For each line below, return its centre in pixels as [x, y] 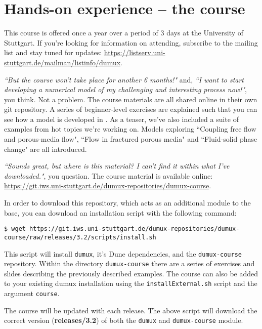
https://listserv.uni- [135, 52]
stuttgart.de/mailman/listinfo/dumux [62, 62]
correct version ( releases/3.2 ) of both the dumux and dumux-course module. [124, 320]
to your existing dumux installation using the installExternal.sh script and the [131, 283]
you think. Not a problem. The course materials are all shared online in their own [131, 99]
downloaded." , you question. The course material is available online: [108, 175]
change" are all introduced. [46, 149]
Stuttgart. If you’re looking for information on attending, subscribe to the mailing [131, 42]
